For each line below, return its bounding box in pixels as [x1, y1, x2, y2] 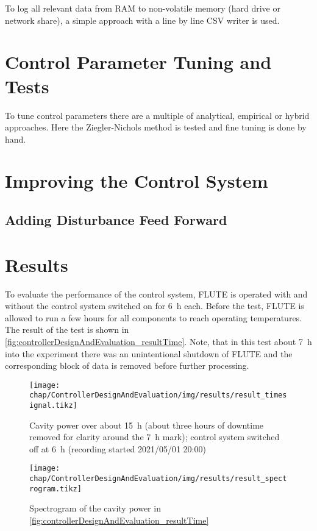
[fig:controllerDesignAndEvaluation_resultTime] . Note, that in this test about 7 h [5, 335, 312, 347]
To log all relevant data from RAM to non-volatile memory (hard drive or [5, 2, 280, 14]
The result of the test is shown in [5, 323, 129, 336]
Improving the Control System [5, 168, 268, 193]
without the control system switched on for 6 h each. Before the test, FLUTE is [5, 299, 304, 312]
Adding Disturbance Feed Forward [5, 210, 227, 229]
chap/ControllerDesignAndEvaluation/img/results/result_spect [29, 474, 287, 483]
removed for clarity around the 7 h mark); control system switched [29, 430, 280, 443]
